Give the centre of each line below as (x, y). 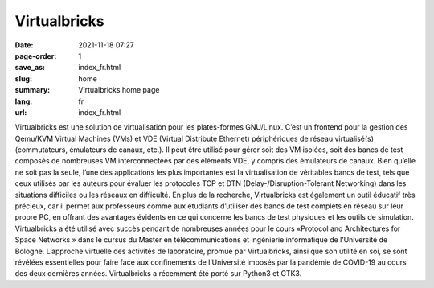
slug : (23, 78)
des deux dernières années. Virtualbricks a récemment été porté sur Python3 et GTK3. (158, 274)
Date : (24, 45)
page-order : (36, 56)
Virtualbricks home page (119, 90)
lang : (24, 101)
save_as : (30, 68)
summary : (33, 90)
